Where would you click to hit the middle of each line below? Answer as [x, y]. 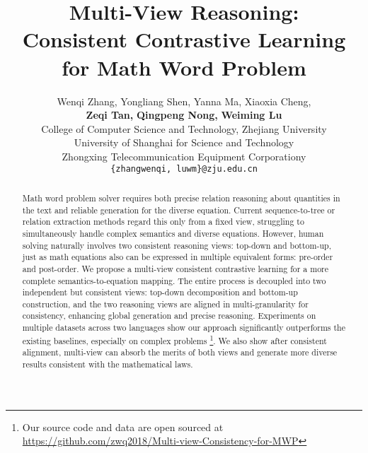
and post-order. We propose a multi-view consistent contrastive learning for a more [176, 268]
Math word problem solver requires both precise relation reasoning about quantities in [181, 198]
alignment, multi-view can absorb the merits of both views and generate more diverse [180, 352]
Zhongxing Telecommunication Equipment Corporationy [184, 156]
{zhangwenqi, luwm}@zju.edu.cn [184, 169]
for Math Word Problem [184, 67]
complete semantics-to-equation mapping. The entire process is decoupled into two [174, 280]
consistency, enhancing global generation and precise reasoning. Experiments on [169, 316]
